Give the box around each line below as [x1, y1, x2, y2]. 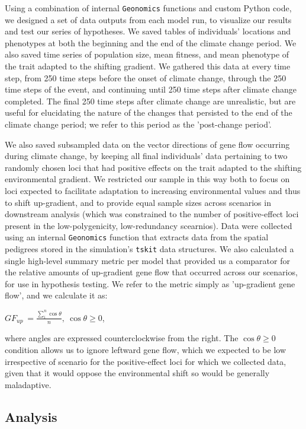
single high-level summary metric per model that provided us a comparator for [5, 254, 290, 266]
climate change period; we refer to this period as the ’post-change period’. [5, 118, 272, 130]
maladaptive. [5, 378, 51, 390]
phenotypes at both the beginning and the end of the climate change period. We [5, 36, 297, 49]
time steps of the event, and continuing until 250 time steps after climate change [5, 83, 297, 96]
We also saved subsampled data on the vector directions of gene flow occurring [5, 138, 290, 150]
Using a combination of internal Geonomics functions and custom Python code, [5, 2, 292, 14]
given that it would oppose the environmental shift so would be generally [5, 367, 270, 379]
